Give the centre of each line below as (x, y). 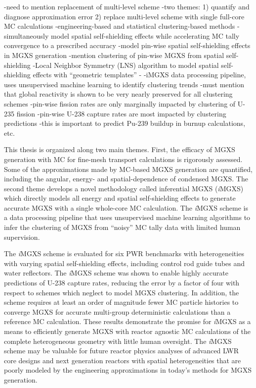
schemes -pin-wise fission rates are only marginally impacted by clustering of (120, 103)
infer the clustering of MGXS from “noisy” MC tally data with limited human (122, 227)
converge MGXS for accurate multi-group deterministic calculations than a (117, 311)
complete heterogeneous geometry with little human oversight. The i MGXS (118, 341)
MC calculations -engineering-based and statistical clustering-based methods (120, 26)
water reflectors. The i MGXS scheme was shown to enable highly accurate (116, 273)
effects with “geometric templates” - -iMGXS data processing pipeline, (139, 75)
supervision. (22, 237)
